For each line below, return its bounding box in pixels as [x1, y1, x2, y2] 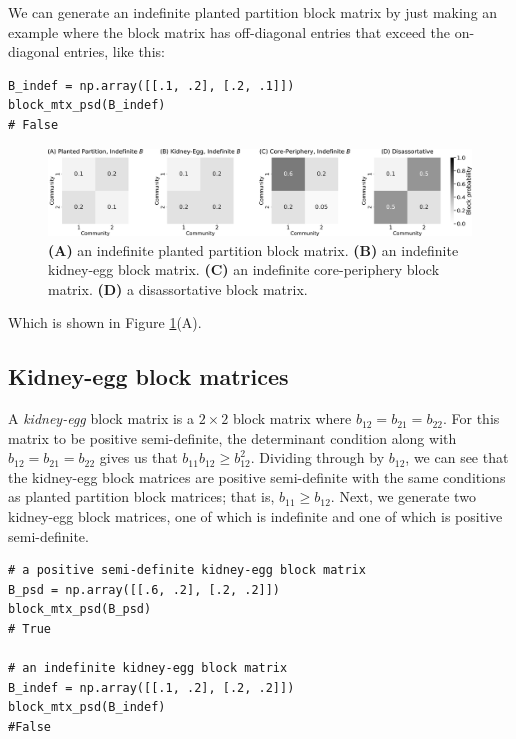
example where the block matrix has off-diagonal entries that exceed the [8, 21, 451, 42]
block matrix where [232, 408, 352, 429]
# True [8, 622, 51, 637]
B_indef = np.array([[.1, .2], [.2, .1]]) [8, 78, 295, 93]
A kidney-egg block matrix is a [8, 408, 195, 429]
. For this [442, 408, 500, 429]
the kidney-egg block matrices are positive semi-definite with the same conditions [8, 466, 506, 487]
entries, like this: [64, 41, 165, 62]
